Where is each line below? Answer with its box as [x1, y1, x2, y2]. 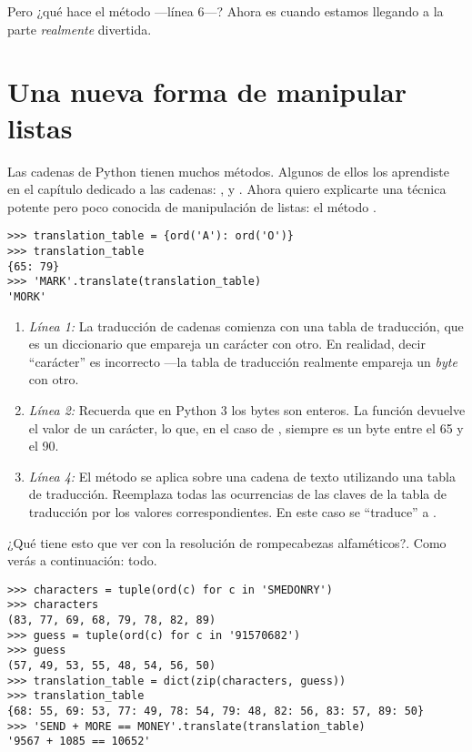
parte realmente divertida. [7, 19, 152, 38]
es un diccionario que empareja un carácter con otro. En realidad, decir [28, 334, 426, 353]
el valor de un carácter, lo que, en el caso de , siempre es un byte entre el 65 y [28, 418, 464, 437]
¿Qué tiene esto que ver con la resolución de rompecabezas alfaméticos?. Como [7, 533, 447, 552]
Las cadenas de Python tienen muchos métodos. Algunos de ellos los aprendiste [7, 161, 449, 180]
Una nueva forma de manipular [7, 73, 407, 110]
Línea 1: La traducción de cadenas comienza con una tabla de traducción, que [28, 316, 464, 335]
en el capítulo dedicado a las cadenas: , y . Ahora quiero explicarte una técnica [7, 179, 447, 198]
